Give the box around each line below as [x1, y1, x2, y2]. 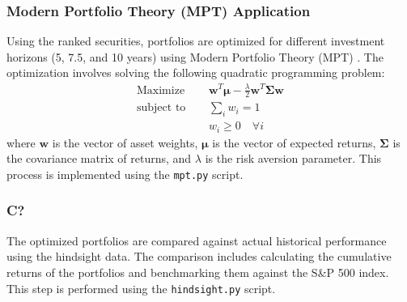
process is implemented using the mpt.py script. [6, 165, 244, 182]
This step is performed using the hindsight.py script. [6, 279, 276, 296]
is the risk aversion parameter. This [205, 150, 382, 167]
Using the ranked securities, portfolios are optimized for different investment [6, 32, 385, 49]
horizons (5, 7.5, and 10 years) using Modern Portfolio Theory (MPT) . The [6, 48, 384, 65]
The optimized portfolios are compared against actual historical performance [6, 232, 387, 249]
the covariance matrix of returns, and [6, 150, 192, 167]
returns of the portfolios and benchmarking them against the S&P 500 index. [6, 263, 389, 280]
